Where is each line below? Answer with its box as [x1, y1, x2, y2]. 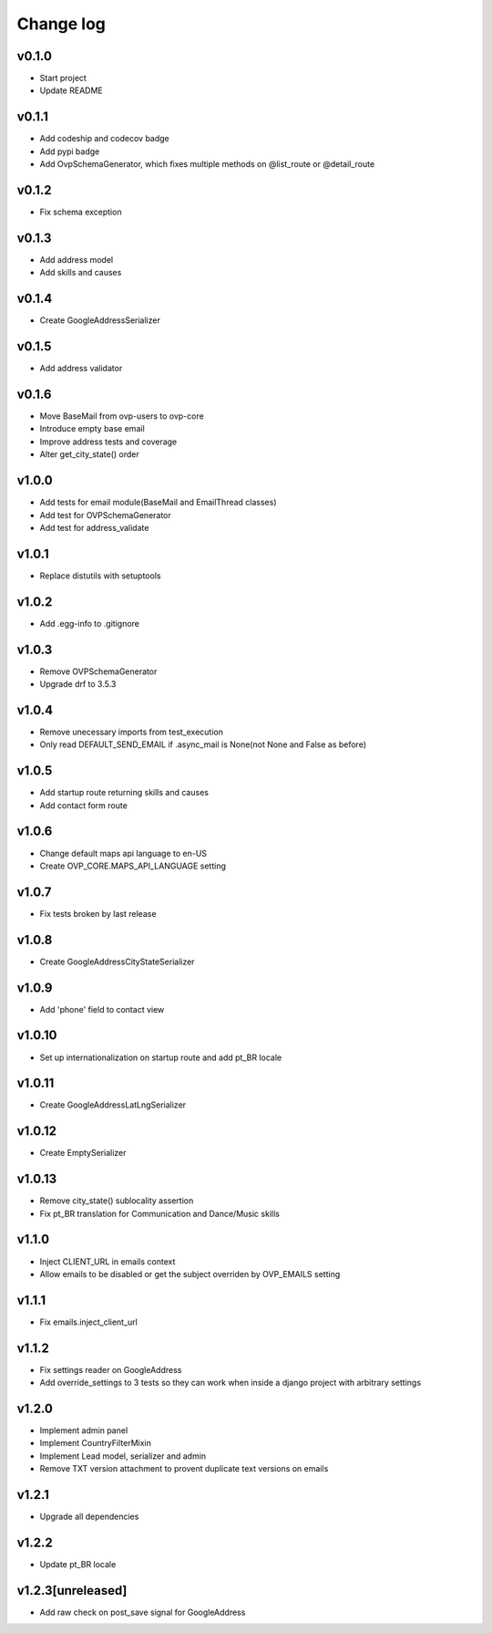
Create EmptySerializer [39, 1148, 127, 1159]
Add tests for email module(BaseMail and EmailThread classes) [39, 497, 277, 508]
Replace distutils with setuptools [39, 570, 161, 581]
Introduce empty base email [39, 423, 145, 434]
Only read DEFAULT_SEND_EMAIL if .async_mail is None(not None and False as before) [39, 739, 367, 750]
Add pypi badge [39, 146, 100, 157]
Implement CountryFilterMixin [39, 1438, 152, 1449]
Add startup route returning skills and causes [39, 787, 210, 798]
